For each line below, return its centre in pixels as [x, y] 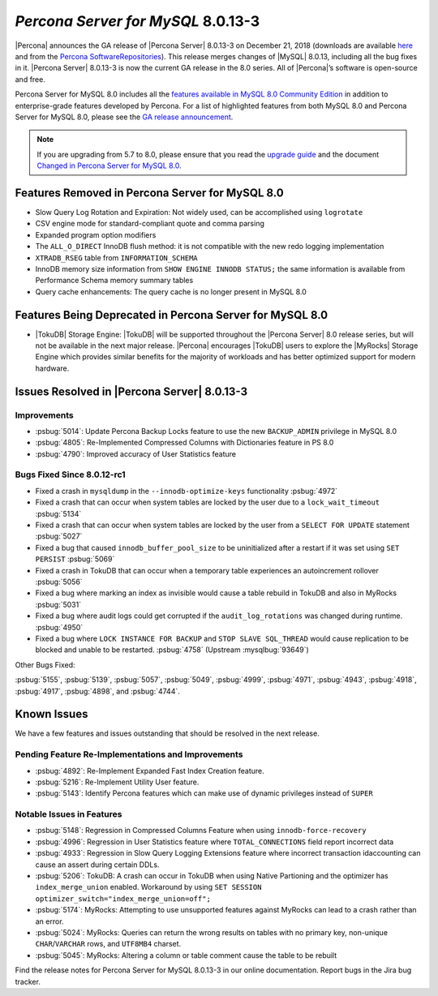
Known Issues [52, 714]
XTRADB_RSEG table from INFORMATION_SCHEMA [116, 258]
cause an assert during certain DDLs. [97, 865]
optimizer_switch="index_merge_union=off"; [123, 899]
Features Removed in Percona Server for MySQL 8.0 [149, 193]
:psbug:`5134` [58, 513]
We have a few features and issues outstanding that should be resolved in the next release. [167, 733]
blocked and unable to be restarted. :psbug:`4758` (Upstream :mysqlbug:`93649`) [172, 650]
